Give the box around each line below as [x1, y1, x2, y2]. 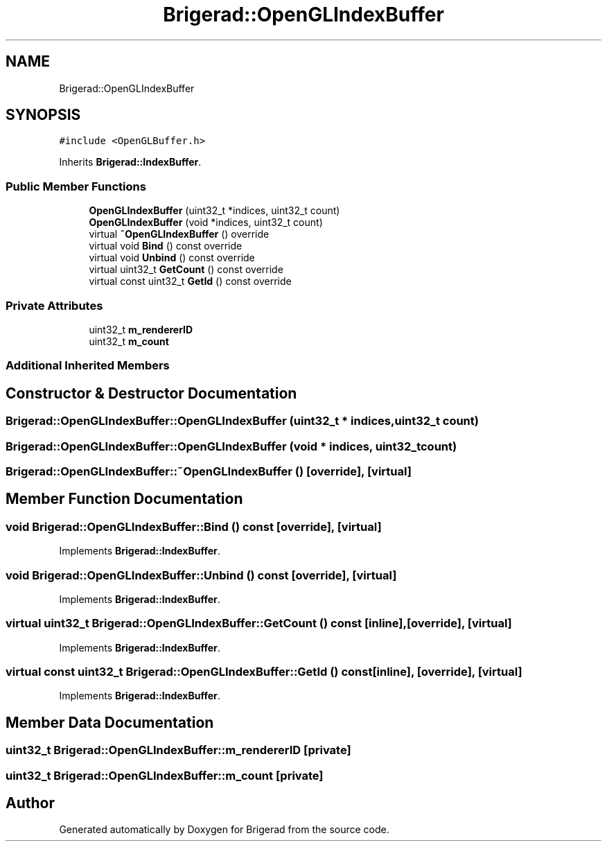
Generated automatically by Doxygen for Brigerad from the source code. [59, 823, 389, 836]
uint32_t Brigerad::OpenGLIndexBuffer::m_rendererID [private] [6, 743, 351, 758]
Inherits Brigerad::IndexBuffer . [59, 156, 202, 168]
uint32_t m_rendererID [89, 323, 193, 335]
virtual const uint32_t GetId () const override [89, 275, 292, 288]
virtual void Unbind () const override [89, 252, 255, 264]
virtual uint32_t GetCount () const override [89, 263, 283, 276]
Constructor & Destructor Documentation [6, 384, 297, 402]
